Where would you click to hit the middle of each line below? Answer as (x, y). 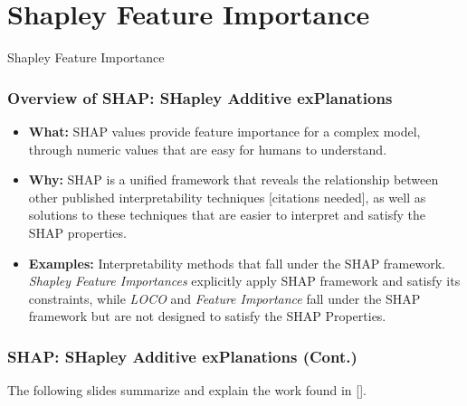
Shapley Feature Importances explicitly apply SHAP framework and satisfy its (244, 281)
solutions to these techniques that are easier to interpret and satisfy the (227, 215)
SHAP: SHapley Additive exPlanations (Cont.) (182, 356)
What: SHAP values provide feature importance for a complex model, (224, 131)
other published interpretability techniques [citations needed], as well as (227, 197)
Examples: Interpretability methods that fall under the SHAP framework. (237, 263)
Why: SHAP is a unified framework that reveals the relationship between (233, 179)
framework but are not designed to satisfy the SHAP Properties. (207, 316)
